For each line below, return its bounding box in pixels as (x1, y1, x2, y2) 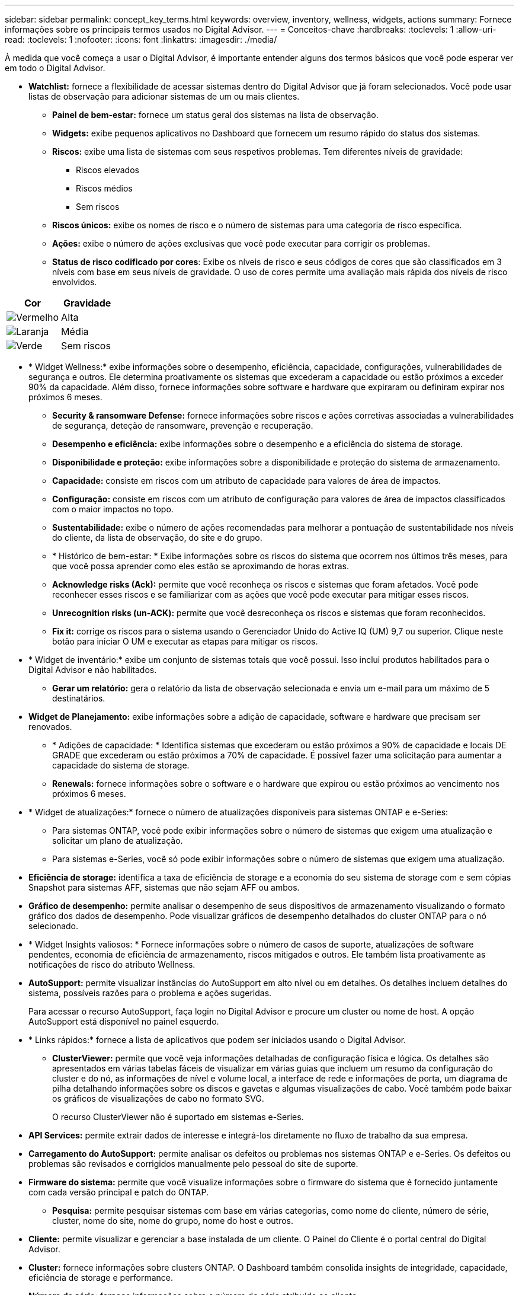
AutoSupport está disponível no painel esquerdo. (28, 1016, 219, 1026)
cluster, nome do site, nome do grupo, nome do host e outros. (52, 1216, 294, 1226)
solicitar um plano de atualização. (52, 835, 183, 846)
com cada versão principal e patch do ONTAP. (28, 1187, 209, 1197)
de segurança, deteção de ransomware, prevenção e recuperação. (52, 420, 313, 430)
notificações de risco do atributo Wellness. (28, 959, 196, 969)
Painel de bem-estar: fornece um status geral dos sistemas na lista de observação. (52, 110, 379, 120)
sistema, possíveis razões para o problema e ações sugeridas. (28, 988, 272, 998)
